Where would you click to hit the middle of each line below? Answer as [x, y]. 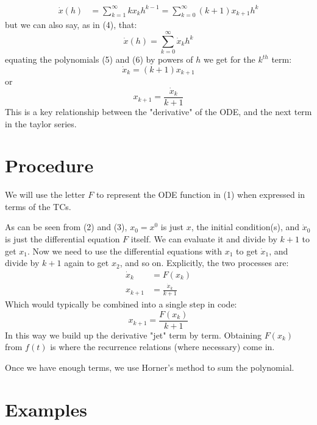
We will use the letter [45, 195]
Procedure [49, 165]
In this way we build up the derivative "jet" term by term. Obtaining [133, 335]
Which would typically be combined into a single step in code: [121, 304]
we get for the [230, 59]
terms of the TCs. [38, 206]
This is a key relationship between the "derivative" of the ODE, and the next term [158, 111]
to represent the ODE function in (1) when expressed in [201, 195]
